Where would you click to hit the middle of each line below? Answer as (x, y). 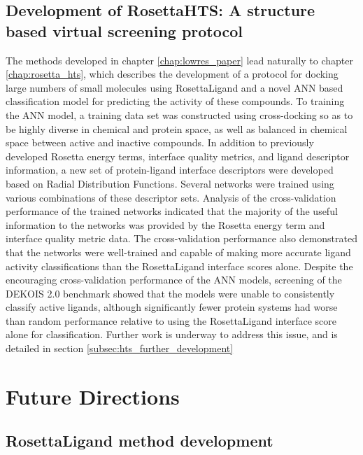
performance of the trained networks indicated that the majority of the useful (172, 211)
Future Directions (93, 396)
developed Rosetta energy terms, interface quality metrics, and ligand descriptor (178, 156)
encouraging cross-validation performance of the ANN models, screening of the (174, 280)
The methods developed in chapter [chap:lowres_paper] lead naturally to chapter (180, 60)
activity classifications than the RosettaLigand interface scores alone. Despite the (179, 266)
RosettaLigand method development (140, 441)
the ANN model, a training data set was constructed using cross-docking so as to (179, 114)
